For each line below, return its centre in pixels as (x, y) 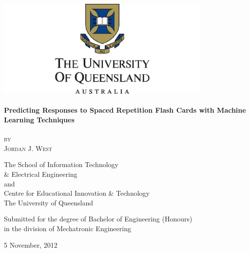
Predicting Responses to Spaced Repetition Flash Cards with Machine (125, 110)
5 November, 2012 (31, 245)
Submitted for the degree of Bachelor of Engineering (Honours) (98, 219)
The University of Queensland (48, 202)
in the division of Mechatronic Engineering (67, 228)
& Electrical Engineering (41, 174)
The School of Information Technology (61, 164)
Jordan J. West (28, 148)
